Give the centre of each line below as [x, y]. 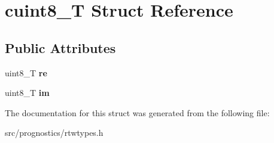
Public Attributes [60, 47]
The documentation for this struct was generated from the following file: [137, 112]
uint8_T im [27, 93]
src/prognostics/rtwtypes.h [54, 133]
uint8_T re [26, 72]
